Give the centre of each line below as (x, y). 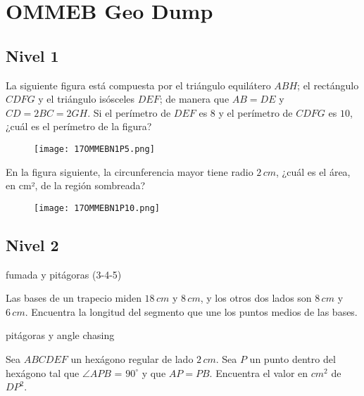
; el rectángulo (328, 85)
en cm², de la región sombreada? (76, 185)
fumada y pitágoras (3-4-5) (64, 274)
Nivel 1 (32, 55)
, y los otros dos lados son (256, 298)
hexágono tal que (43, 372)
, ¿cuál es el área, (313, 171)
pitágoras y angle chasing (60, 335)
